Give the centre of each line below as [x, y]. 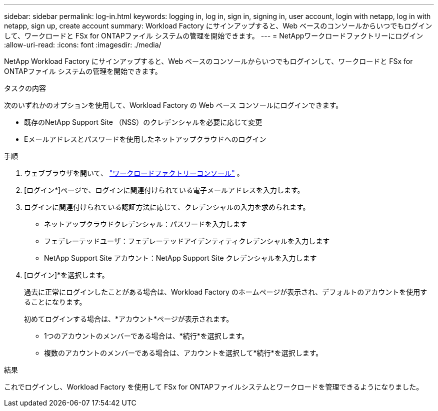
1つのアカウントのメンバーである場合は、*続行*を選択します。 [146, 336]
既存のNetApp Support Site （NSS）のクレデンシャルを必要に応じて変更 [143, 122]
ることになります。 [55, 302]
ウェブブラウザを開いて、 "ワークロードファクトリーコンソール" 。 [134, 173]
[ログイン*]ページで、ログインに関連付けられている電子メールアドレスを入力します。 [164, 190]
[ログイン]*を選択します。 [66, 275]
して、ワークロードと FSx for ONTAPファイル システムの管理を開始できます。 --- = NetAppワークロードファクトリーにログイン [214, 36]
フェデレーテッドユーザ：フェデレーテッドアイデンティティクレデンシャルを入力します [187, 241]
